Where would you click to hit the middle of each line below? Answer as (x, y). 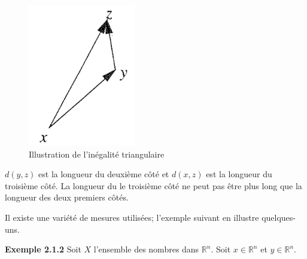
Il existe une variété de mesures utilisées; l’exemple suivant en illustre (132, 217)
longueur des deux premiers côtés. (67, 197)
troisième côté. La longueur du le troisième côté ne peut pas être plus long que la (153, 185)
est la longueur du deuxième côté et (104, 174)
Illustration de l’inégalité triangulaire (97, 154)
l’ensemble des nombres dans (146, 249)
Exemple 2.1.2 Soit (43, 249)
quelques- (279, 217)
